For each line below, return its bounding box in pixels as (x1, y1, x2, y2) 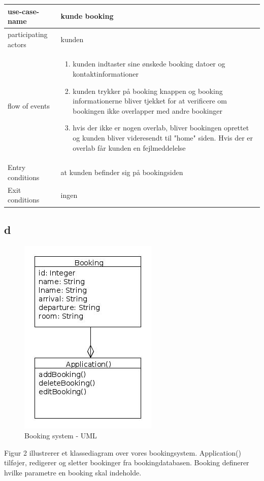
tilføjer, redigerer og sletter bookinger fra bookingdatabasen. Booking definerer (4, 457, 249, 468)
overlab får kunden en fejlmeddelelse (73, 142, 186, 153)
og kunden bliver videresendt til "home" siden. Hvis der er (73, 132, 253, 143)
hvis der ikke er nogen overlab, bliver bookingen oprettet (73, 122, 249, 133)
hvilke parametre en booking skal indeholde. (4, 467, 142, 478)
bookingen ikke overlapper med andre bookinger (73, 105, 222, 116)
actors (8, 39, 26, 49)
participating (8, 28, 48, 39)
